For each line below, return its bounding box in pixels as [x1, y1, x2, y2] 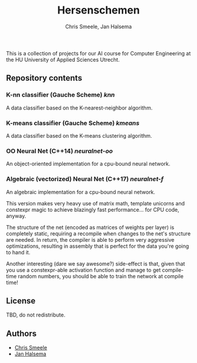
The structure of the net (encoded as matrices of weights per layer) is [6, 224, 175, 231]
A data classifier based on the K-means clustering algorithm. [6, 132, 152, 139]
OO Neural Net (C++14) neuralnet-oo [6, 146, 113, 155]
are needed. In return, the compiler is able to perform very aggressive [6, 236, 175, 243]
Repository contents [6, 73, 83, 83]
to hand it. [6, 248, 30, 256]
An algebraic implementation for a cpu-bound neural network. [6, 188, 155, 195]
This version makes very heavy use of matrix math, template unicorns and [6, 199, 185, 207]
